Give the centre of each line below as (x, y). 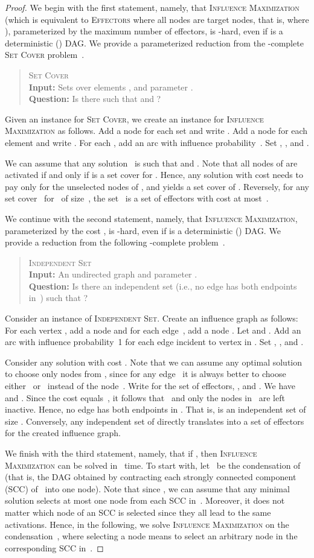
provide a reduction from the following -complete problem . (115, 242)
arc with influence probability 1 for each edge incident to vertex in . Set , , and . (154, 342)
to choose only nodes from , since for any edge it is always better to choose (146, 374)
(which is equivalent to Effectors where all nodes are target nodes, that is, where (157, 19)
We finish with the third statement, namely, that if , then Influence (131, 453)
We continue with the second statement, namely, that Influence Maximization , (151, 218)
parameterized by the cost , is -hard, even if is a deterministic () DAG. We (143, 230)
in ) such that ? (58, 298)
